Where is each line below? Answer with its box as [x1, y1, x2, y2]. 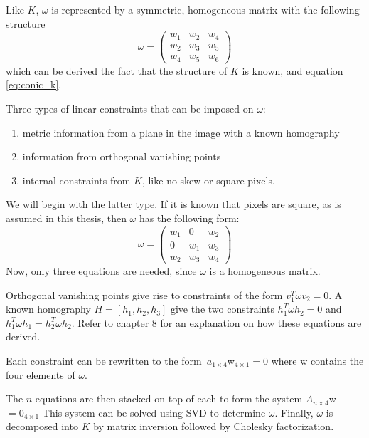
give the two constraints [170, 301, 274, 316]
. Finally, [274, 405, 314, 419]
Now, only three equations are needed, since [6, 264, 197, 278]
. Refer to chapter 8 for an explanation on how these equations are [71, 315, 362, 330]
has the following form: [139, 210, 240, 225]
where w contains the [271, 353, 364, 367]
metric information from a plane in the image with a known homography [22, 125, 340, 140]
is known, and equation [242, 63, 343, 78]
